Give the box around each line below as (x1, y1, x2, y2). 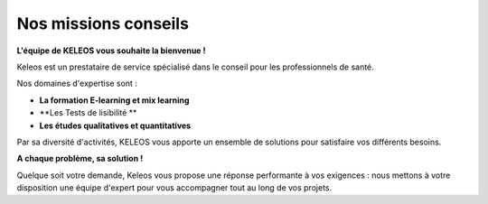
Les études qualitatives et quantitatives (39, 120, 192, 131)
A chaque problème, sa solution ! (16, 153, 144, 164)
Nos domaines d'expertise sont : (16, 78, 137, 89)
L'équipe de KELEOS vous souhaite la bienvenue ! (16, 45, 207, 56)
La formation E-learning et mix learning (39, 95, 190, 106)
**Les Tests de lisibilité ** (39, 107, 137, 118)
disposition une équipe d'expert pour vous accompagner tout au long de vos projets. (16, 182, 333, 193)
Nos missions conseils (16, 14, 190, 33)
